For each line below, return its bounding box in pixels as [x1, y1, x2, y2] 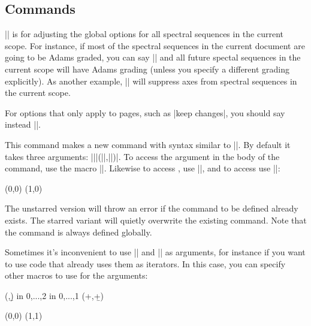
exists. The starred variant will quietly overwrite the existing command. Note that [5, 213, 307, 226]
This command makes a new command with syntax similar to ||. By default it [5, 138, 291, 150]
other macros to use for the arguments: [5, 269, 148, 282]
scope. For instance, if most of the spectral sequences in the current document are [5, 39, 305, 52]
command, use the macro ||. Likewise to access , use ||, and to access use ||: [5, 162, 280, 174]
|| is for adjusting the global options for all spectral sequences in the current [5, 28, 284, 40]
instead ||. [5, 118, 41, 131]
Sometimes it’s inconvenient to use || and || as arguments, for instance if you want [5, 246, 306, 258]
